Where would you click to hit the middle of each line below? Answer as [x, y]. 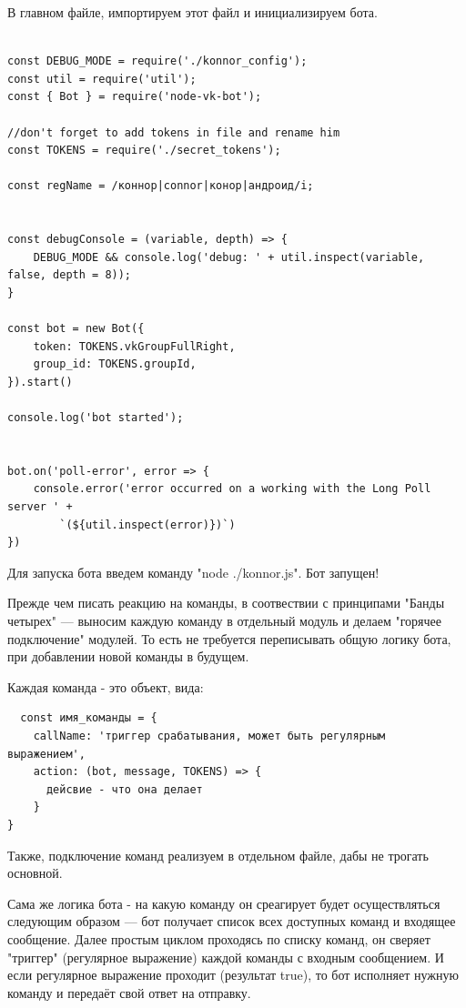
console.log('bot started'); [96, 418]
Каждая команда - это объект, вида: [106, 686]
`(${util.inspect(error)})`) [147, 524]
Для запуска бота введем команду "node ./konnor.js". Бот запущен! [193, 572]
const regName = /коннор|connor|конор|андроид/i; [161, 186]
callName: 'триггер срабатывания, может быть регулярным [209, 736]
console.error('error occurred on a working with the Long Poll [232, 489]
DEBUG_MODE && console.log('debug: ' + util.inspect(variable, [229, 257]
